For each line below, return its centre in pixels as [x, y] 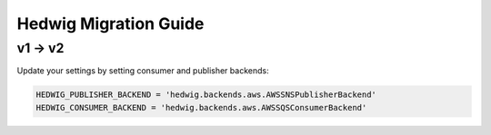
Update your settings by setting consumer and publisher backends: [143, 71]
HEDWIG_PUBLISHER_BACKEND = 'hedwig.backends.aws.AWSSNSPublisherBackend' [206, 95]
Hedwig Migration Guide [110, 24]
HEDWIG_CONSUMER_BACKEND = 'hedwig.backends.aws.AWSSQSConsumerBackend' [201, 107]
